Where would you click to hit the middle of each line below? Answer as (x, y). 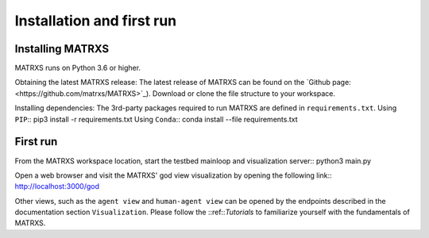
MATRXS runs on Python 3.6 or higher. (78, 68)
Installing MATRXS (62, 49)
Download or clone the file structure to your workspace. (244, 93)
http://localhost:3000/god (57, 186)
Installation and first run (96, 21)
